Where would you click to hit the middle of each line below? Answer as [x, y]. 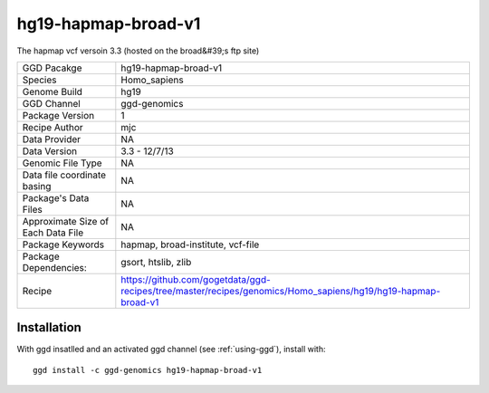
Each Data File [53, 233]
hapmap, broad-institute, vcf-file [190, 244]
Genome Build [53, 91]
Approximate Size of [65, 221]
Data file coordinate [64, 175]
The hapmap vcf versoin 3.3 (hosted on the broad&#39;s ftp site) [138, 51]
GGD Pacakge [52, 68]
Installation [49, 327]
